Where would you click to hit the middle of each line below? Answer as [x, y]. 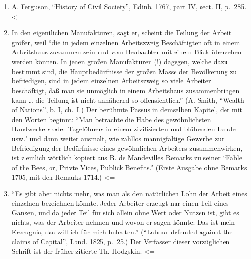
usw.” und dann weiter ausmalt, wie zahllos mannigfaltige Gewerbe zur [118, 138]
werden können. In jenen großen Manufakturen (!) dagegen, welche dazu [120, 61]
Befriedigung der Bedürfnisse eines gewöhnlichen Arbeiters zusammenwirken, [127, 148]
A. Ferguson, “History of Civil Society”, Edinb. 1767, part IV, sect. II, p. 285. [129, 6]
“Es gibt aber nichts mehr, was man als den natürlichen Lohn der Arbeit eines [129, 193]
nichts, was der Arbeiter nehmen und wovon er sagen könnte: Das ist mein [123, 222]
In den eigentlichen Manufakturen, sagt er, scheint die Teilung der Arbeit [122, 33]
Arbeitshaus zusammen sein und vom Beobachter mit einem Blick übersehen [126, 52]
